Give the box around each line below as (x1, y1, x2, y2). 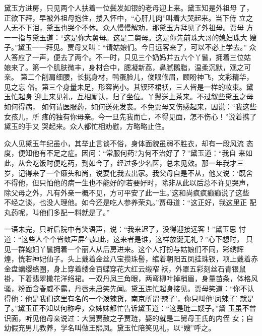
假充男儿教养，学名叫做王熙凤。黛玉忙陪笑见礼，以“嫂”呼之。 (11, 322, 216, 333)
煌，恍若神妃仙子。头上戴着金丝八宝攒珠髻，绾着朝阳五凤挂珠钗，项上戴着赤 (4, 253, 258, 264)
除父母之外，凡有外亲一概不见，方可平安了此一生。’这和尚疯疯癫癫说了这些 (4, 187, 249, 197)
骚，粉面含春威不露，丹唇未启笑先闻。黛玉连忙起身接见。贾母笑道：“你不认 (4, 283, 254, 294)
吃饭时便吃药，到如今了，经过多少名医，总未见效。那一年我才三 (32, 157, 244, 168)
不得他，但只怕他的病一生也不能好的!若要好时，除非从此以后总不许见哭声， (4, 177, 253, 188)
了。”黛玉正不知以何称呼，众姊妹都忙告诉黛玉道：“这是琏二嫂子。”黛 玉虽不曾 (4, 303, 256, 313)
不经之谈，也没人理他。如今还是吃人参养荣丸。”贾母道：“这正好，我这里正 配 (4, 197, 256, 208)
